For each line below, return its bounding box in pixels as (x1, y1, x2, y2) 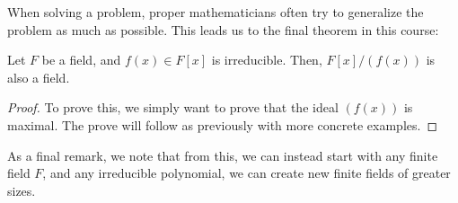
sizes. (7, 181, 36, 199)
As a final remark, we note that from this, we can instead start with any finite (7, 146, 438, 164)
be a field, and (41, 50, 121, 69)
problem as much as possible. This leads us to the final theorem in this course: (7, 20, 439, 39)
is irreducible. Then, (211, 50, 322, 69)
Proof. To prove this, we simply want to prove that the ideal (7, 98, 339, 117)
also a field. (7, 67, 70, 86)
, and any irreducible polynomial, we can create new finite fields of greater (42, 163, 451, 182)
